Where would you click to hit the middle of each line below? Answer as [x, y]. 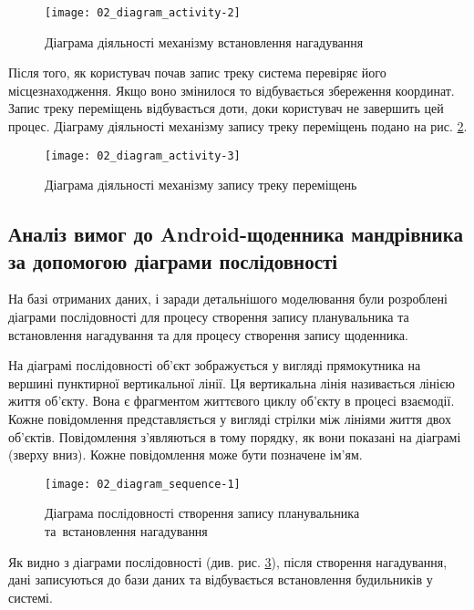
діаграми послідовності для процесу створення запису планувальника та [209, 317]
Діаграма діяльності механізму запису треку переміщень [201, 185]
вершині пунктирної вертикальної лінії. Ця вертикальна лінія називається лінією [232, 383]
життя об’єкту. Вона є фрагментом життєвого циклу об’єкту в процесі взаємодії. [232, 401]
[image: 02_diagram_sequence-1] [143, 484]
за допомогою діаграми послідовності [173, 260]
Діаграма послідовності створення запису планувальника [202, 513]
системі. [31, 597]
